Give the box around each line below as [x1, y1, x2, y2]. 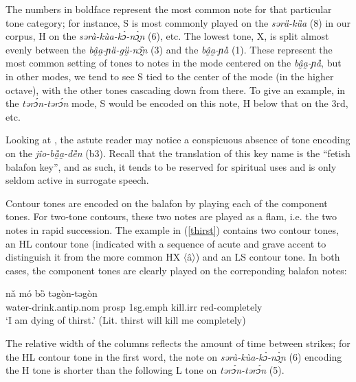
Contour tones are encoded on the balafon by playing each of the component [5, 195, 328, 210]
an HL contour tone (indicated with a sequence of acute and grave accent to [5, 236, 326, 250]
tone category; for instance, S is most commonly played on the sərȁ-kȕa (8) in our [5, 15, 351, 29]
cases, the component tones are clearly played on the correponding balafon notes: [5, 263, 347, 277]
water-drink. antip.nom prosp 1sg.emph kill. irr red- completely [5, 299, 263, 313]
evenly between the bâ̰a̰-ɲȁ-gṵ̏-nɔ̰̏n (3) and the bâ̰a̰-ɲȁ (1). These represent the [5, 42, 333, 56]
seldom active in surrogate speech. [5, 173, 149, 187]
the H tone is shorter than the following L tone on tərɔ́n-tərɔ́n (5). [5, 363, 285, 377]
